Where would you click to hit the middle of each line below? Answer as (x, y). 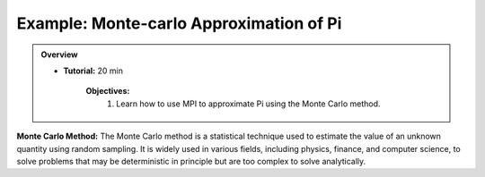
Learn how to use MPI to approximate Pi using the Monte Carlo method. (248, 104)
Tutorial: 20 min (93, 71)
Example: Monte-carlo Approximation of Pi (179, 23)
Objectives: (108, 91)
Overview (59, 55)
